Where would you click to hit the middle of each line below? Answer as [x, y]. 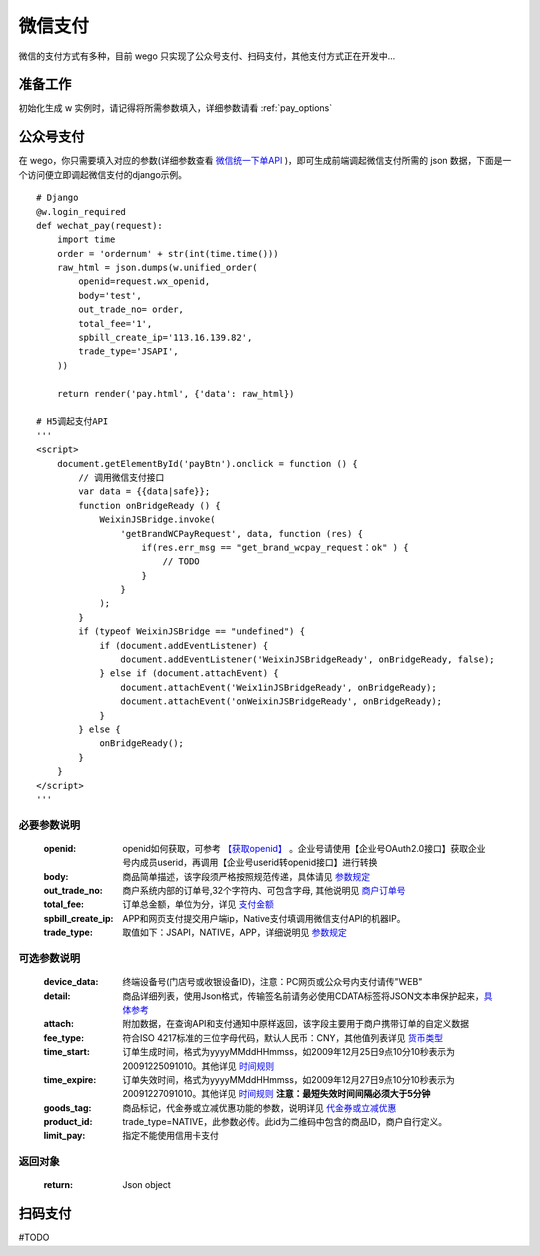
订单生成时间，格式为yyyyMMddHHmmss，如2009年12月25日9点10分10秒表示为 [288, 1052]
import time [86, 239]
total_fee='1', [115, 323]
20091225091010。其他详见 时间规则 [198, 1066]
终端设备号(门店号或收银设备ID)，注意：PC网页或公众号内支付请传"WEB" [272, 982]
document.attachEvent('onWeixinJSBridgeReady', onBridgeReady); [281, 701]
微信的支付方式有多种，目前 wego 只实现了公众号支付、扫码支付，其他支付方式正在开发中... [207, 56]
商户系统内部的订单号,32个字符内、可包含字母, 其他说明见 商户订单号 [264, 891]
